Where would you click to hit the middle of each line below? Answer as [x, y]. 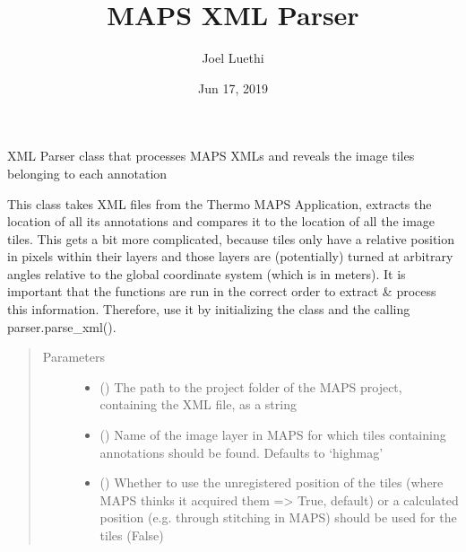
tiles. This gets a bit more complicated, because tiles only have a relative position [231, 238]
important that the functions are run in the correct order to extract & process [222, 291]
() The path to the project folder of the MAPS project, [251, 386]
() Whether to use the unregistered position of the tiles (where [272, 482]
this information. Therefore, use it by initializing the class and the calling [209, 309]
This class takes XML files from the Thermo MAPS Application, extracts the [220, 203]
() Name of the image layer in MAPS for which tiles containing [273, 435]
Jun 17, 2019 [233, 88]
